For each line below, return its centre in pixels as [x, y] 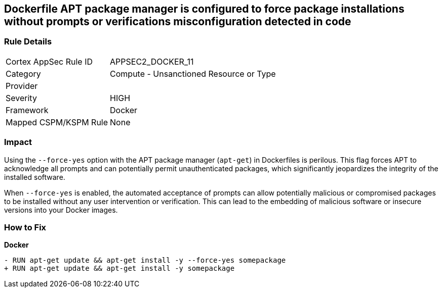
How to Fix [25, 227]
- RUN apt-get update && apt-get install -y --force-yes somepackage [145, 260]
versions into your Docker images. [61, 210]
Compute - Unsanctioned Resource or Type [193, 74]
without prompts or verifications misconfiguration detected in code [178, 21]
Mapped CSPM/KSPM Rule [57, 122]
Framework [27, 110]
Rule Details [28, 42]
